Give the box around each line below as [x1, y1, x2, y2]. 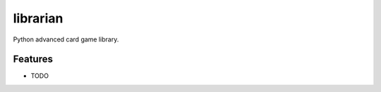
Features [13, 53, 53, 65]
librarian [13, 11, 64, 26]
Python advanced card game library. [13, 35, 119, 44]
